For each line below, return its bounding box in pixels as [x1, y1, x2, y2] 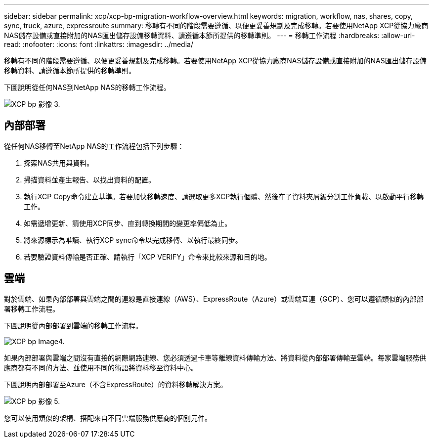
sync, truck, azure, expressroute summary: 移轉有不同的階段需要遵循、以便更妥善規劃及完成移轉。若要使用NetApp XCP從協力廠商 [4, 21, 429, 30]
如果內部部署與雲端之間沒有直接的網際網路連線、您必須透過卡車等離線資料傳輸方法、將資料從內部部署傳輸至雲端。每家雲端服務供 [4, 353, 426, 362]
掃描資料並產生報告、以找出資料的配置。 [24, 175, 155, 184]
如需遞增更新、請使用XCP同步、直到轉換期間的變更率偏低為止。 [24, 219, 232, 227]
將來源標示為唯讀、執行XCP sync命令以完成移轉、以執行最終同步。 [24, 235, 242, 244]
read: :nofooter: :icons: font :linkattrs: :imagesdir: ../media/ [4, 40, 193, 48]
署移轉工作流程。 [4, 304, 59, 313]
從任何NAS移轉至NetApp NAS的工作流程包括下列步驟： [4, 141, 184, 150]
